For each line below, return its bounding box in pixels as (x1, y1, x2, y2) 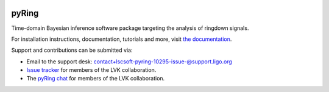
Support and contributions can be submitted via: (11, 46, 133, 54)
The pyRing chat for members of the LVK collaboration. (26, 75, 165, 82)
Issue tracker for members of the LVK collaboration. (26, 66, 157, 74)
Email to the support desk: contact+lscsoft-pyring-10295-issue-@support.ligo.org (26, 58, 233, 65)
